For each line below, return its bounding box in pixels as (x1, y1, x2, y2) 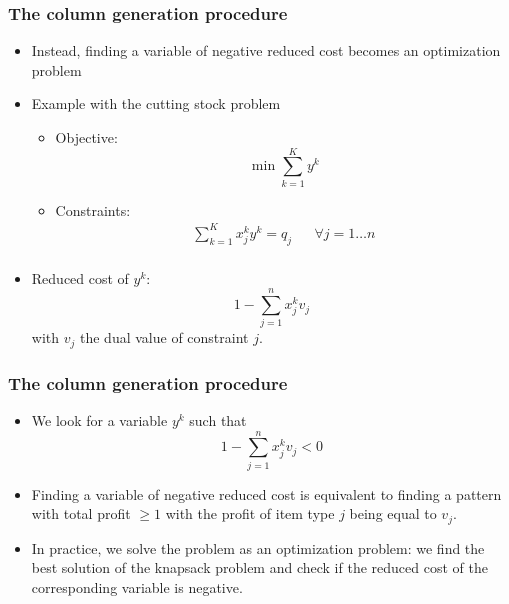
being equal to (349, 503, 437, 524)
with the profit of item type (165, 503, 335, 524)
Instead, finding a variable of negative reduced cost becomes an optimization (31, 40, 501, 61)
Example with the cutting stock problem (31, 93, 281, 114)
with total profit (31, 503, 131, 524)
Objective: (55, 127, 118, 147)
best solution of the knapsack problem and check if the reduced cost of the (31, 557, 488, 578)
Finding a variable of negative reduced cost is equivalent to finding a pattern (31, 483, 502, 504)
